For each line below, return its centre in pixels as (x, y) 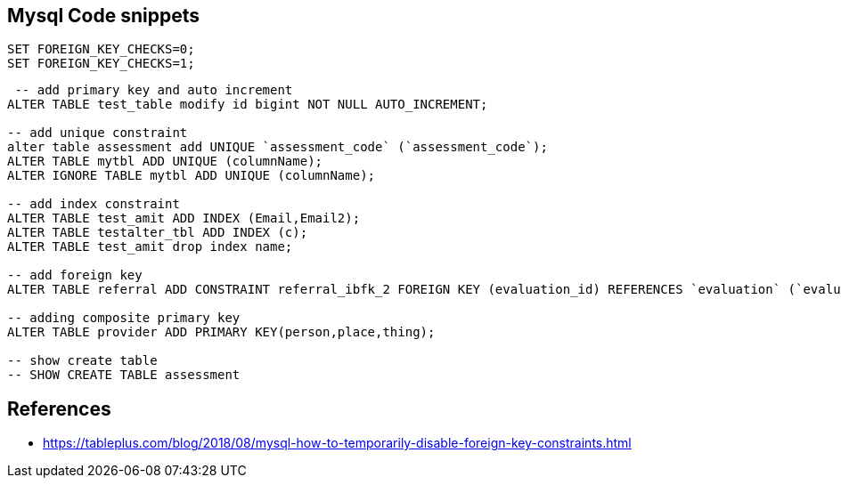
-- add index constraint (94, 204)
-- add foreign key (75, 275)
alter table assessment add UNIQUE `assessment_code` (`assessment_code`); (278, 147)
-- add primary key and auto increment (154, 90)
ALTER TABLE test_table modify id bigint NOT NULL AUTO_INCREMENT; (248, 105)
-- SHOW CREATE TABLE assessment (124, 375)
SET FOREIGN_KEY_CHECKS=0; (101, 49)
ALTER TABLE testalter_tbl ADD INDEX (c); (158, 233)
